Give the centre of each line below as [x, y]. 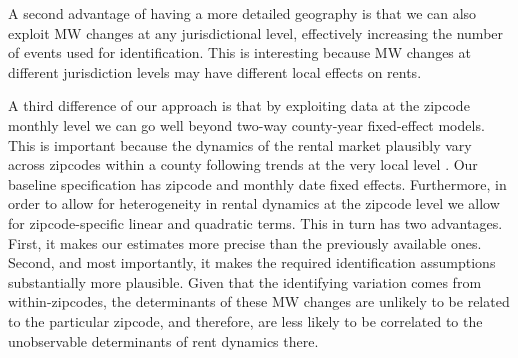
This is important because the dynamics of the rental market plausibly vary [240, 144]
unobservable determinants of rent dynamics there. [163, 340]
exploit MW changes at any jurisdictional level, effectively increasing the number [256, 32]
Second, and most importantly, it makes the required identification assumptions [252, 262]
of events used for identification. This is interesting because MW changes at [239, 52]
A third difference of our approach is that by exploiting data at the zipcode [239, 105]
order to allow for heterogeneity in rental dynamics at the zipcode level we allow [254, 203]
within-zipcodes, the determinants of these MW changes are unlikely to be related [259, 301]
